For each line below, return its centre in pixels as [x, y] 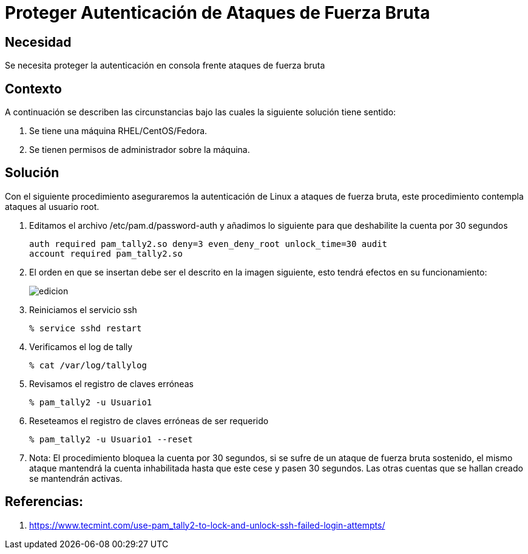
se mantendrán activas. [76, 478]
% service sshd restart [86, 328]
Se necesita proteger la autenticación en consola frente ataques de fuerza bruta [165, 66]
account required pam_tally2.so [106, 253]
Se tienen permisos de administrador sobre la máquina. [140, 150]
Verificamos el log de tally [81, 346]
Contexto [33, 89]
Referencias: [44, 502]
